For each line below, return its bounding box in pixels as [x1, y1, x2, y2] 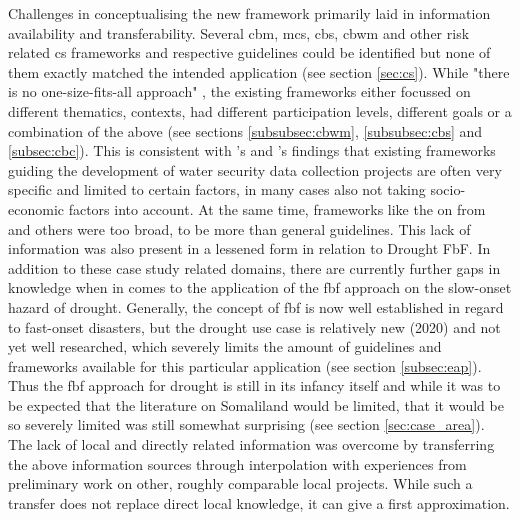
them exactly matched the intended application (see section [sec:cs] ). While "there [8, 61, 510, 82]
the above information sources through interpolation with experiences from [8, 453, 467, 474]
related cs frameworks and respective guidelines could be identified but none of [8, 42, 491, 63]
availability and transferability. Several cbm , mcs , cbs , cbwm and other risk [8, 22, 470, 43]
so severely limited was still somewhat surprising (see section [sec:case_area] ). [8, 414, 485, 435]
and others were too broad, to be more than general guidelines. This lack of [8, 218, 471, 239]
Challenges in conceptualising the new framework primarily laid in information [8, 3, 491, 23]
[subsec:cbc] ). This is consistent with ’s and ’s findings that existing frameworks [8, 140, 496, 161]
